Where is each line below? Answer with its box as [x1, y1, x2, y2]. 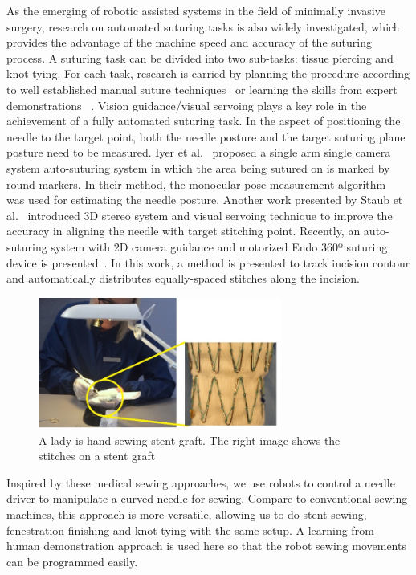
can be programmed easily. [6, 553, 138, 569]
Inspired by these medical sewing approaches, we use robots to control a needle [6, 474, 395, 491]
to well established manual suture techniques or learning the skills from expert [6, 80, 398, 97]
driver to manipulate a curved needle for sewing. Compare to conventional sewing [6, 490, 408, 507]
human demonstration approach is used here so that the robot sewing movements [6, 537, 406, 554]
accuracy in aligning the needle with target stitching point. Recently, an [6, 222, 361, 239]
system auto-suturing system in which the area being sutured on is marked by [6, 159, 390, 176]
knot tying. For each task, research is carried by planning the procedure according [6, 65, 410, 82]
